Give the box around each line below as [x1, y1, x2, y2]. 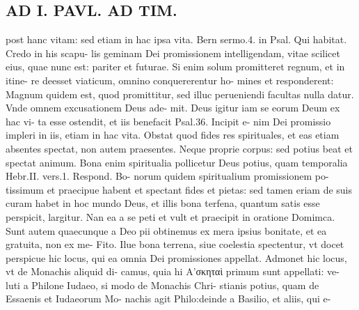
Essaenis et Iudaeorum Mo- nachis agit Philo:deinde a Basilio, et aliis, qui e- [6, 291, 331, 306]
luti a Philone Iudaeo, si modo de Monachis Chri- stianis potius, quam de [6, 277, 319, 292]
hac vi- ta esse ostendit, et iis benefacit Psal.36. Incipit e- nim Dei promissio [6, 114, 331, 128]
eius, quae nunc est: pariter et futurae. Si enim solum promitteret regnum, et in [6, 59, 345, 74]
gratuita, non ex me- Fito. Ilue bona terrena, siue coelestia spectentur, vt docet [6, 237, 344, 251]
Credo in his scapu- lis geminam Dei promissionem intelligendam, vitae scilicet [6, 45, 340, 60]
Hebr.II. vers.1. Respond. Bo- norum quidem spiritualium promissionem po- [6, 169, 329, 183]
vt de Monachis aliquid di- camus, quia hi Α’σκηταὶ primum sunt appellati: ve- [6, 264, 340, 279]
